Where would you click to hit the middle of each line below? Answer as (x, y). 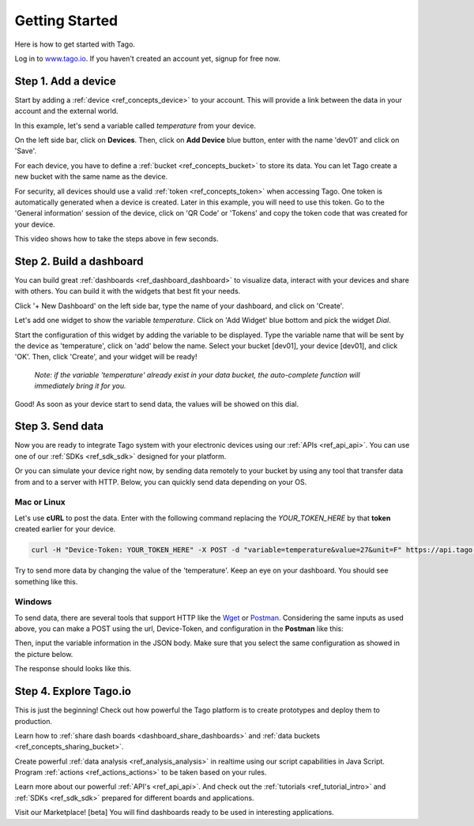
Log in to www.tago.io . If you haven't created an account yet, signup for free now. (147, 58)
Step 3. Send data (59, 426)
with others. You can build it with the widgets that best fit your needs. (128, 291)
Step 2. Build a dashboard (79, 261)
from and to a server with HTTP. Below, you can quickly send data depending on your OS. (161, 482)
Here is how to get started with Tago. (75, 44)
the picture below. (44, 654)
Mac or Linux (40, 502)
